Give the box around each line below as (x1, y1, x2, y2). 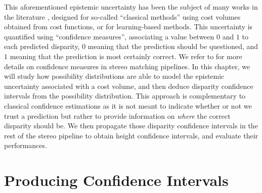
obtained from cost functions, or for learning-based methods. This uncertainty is (4, 21, 253, 32)
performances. (4, 140, 47, 151)
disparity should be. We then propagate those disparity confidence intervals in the (4, 120, 258, 131)
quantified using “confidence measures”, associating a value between (4, 31, 214, 41)
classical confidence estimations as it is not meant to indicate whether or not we (4, 100, 252, 111)
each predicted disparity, (4, 41, 80, 52)
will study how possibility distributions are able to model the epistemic (4, 71, 225, 81)
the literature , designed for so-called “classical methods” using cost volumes (4, 11, 241, 22)
